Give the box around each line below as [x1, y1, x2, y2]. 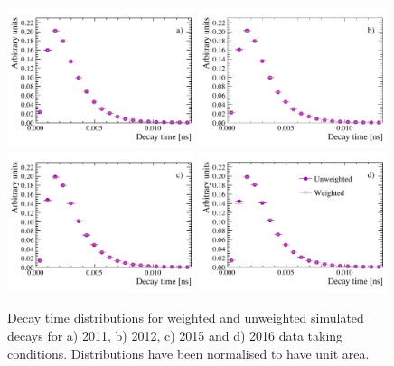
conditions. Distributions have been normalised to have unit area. [7, 343, 370, 362]
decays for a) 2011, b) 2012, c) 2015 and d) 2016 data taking [7, 326, 343, 344]
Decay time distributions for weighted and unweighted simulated [7, 308, 364, 327]
